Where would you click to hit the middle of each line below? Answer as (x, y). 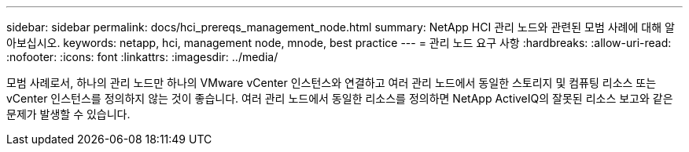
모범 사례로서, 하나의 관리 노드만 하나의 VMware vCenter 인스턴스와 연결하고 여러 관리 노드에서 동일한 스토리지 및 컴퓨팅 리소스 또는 (332, 83)
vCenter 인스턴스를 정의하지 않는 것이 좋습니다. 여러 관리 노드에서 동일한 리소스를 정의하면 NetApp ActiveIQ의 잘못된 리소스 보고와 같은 (340, 98)
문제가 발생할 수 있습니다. (68, 114)
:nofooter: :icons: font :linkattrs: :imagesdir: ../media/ (142, 57)
